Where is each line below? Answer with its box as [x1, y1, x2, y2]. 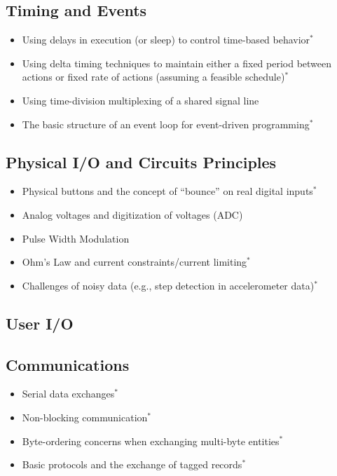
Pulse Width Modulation [22, 231, 130, 245]
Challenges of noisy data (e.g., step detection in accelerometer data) [22, 278, 315, 292]
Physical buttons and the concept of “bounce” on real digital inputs [22, 184, 313, 198]
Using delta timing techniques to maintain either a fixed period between [22, 55, 332, 70]
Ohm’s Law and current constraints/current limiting [22, 254, 247, 269]
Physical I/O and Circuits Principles [6, 151, 277, 172]
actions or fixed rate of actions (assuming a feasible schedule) [22, 69, 285, 84]
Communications [6, 353, 130, 375]
